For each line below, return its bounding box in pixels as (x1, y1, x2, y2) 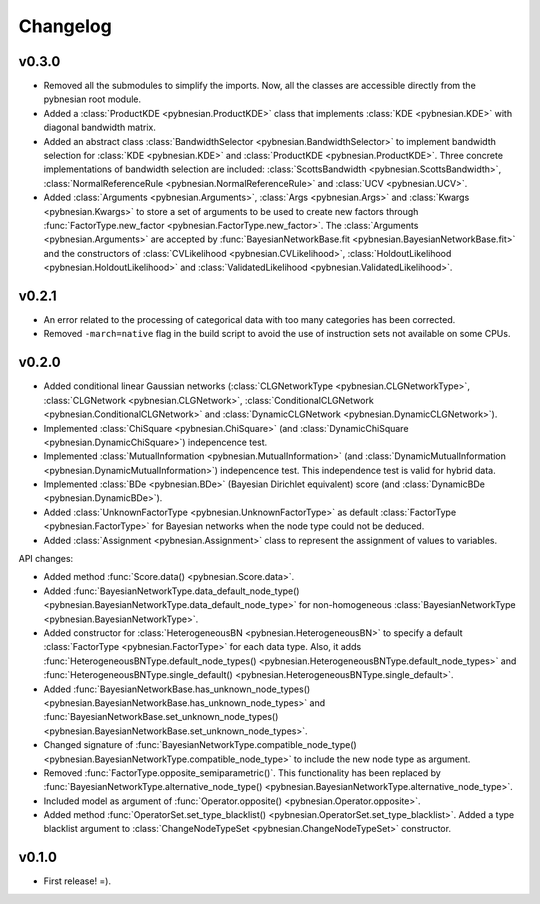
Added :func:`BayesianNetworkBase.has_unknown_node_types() (43, 683, 311, 695)
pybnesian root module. (43, 93, 142, 105)
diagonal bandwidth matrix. (43, 121, 157, 134)
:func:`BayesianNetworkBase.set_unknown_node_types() (43, 711, 279, 723)
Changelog (18, 15, 112, 37)
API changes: (18, 553, 74, 565)
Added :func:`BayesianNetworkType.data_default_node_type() (43, 585, 300, 597)
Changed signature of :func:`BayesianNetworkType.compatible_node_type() (43, 739, 357, 751)
